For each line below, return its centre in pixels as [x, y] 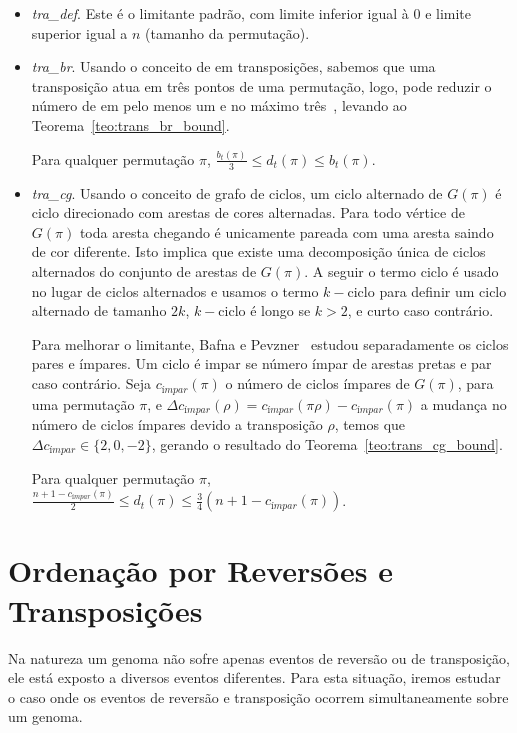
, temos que [370, 423]
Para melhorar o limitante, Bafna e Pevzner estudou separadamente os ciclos [270, 343]
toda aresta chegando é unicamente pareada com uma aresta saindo [286, 231]
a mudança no [463, 403]
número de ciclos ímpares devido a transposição [177, 423]
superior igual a [79, 32]
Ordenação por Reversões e [201, 570]
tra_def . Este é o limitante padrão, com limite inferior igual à [220, 13]
